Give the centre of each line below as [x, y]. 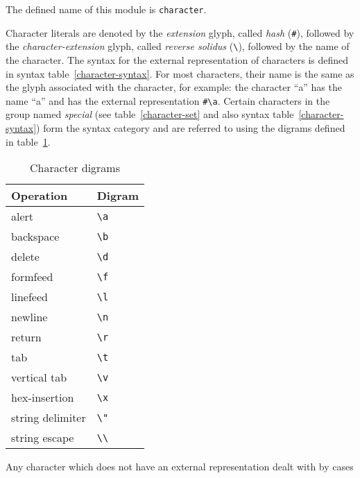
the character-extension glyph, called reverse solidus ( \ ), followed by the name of [178, 46]
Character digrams [75, 168]
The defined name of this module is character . [106, 9]
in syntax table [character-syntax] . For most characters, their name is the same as [180, 73]
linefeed [29, 297]
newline [29, 317]
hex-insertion [43, 398]
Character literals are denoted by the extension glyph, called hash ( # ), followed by [180, 32]
